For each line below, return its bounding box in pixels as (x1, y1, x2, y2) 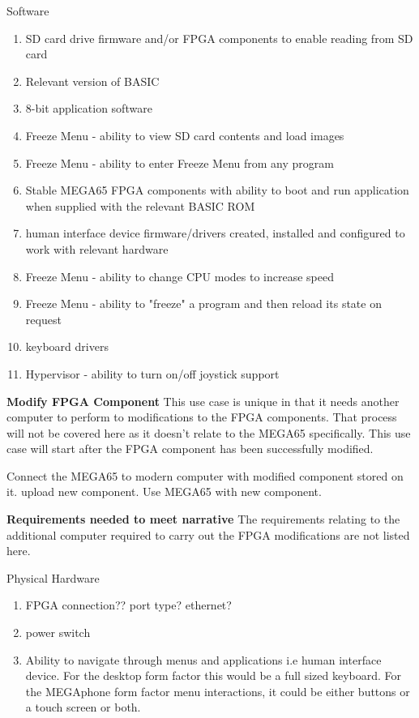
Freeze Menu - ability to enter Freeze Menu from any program (25, 154, 334, 171)
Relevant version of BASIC (25, 72, 160, 89)
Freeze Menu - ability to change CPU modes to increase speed (25, 267, 334, 284)
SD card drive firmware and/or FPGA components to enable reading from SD (25, 29, 413, 46)
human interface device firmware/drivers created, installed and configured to (25, 224, 405, 241)
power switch (25, 624, 91, 641)
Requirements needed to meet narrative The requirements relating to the (6, 511, 400, 528)
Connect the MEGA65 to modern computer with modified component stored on (6, 467, 404, 484)
